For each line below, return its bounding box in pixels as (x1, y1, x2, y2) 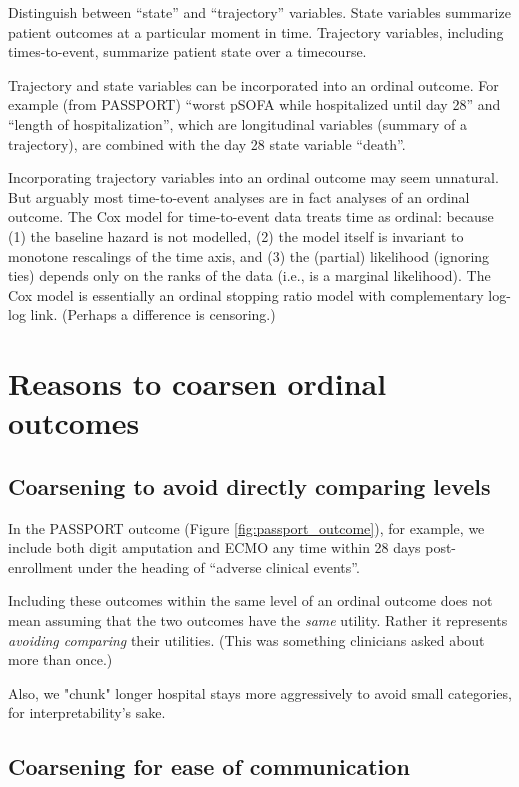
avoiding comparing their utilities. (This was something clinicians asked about (8, 629, 485, 650)
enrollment (8, 556, 73, 577)
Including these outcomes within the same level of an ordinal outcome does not (8, 590, 493, 611)
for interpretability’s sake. (8, 702, 166, 723)
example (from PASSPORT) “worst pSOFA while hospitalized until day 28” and (8, 94, 501, 115)
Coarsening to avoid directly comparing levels (8, 470, 491, 501)
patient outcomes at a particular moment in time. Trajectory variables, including (8, 21, 504, 42)
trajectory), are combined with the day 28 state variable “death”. (8, 133, 406, 154)
